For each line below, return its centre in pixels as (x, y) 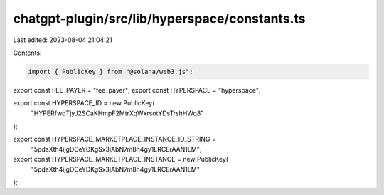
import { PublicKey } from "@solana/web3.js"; (111, 72)
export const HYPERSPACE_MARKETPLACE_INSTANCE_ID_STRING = (114, 139)
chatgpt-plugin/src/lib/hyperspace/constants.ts (159, 19)
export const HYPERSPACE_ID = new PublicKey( (84, 103)
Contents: (27, 53)
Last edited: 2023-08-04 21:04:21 (63, 40)
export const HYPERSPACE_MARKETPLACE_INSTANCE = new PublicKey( (121, 159)
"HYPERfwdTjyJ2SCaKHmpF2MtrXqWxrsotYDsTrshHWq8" (117, 113)
